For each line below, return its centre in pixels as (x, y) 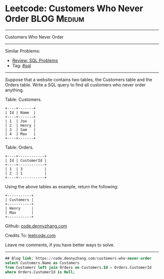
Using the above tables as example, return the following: (62, 186)
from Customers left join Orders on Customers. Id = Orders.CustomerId (78, 267)
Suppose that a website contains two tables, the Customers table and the (79, 80)
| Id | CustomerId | (26, 160)
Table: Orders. (20, 147)
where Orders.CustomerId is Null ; (40, 272)
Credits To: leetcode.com (31, 235)
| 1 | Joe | (20, 121)
